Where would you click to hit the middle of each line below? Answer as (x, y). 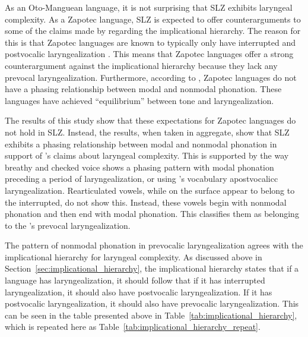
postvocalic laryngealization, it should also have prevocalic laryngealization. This (152, 303)
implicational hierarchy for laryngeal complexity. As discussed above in (134, 256)
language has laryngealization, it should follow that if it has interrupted (135, 280)
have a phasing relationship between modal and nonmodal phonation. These (143, 89)
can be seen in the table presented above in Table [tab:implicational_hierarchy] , (151, 315)
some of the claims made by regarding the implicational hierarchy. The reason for (153, 31)
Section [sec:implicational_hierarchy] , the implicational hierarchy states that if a (152, 268)
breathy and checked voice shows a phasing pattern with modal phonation (139, 167)
